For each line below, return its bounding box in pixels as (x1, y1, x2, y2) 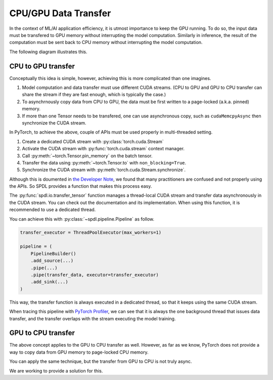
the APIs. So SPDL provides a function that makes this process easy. (9, 183, 152, 189)
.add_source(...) (30, 258, 74, 264)
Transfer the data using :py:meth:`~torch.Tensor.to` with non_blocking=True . (22, 159, 187, 165)
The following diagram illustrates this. (9, 49, 88, 55)
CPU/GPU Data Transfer (9, 8, 111, 19)
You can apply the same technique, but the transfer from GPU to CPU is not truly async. (9, 358, 192, 364)
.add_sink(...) (30, 279, 68, 285)
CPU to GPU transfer (9, 62, 75, 70)
